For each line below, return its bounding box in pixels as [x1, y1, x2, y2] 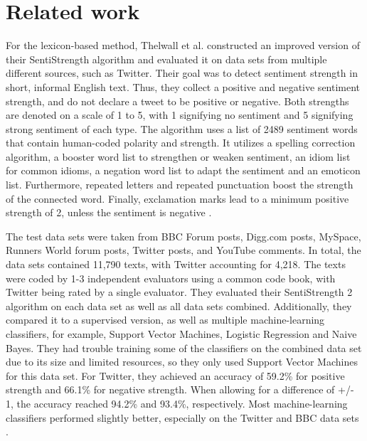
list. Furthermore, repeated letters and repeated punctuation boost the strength [6, 177, 353, 192]
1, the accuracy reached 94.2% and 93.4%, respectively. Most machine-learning [6, 395, 348, 410]
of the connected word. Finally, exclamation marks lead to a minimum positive [6, 191, 349, 206]
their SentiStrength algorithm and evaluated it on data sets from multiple [6, 51, 327, 66]
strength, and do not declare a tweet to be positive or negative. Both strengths [6, 93, 349, 108]
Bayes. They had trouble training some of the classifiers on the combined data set [6, 340, 362, 355]
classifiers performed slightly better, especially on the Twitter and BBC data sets [6, 410, 359, 425]
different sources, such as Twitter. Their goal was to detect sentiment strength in [6, 65, 358, 80]
